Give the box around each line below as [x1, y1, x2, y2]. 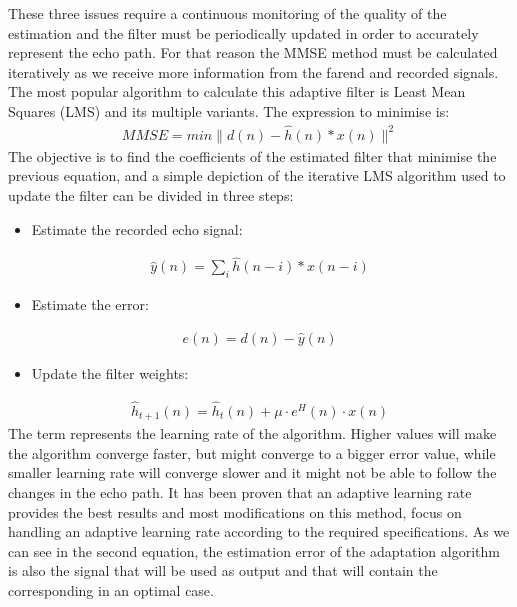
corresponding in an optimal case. [8, 579, 214, 600]
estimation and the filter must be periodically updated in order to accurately [8, 22, 479, 43]
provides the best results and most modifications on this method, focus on [8, 501, 462, 522]
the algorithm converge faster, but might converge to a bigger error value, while [8, 442, 496, 463]
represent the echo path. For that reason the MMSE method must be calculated [8, 42, 498, 63]
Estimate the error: [31, 294, 149, 315]
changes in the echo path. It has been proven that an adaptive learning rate [8, 481, 472, 502]
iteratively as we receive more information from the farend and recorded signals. [8, 61, 499, 82]
